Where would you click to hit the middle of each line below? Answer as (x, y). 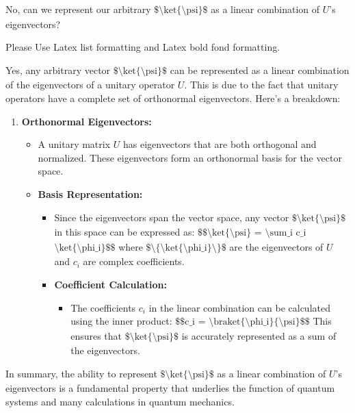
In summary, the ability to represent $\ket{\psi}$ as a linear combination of (166, 373)
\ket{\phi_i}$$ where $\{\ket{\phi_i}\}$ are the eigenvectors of (189, 246)
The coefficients (103, 307)
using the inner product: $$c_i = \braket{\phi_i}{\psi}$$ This (201, 321)
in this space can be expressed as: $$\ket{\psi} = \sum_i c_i (180, 232)
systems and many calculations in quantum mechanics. (120, 402)
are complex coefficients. (134, 261)
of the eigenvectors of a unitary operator (90, 85)
